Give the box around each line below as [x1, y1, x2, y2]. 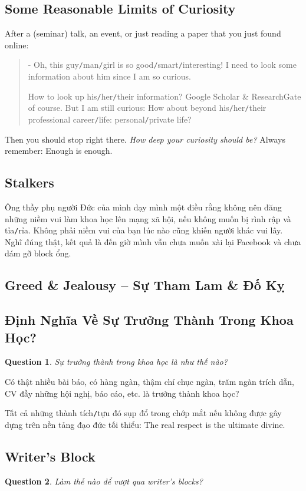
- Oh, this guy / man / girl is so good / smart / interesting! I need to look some [28, 58, 297, 71]
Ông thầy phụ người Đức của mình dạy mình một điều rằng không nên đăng [5, 201, 282, 213]
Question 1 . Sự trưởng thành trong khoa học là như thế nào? [5, 355, 228, 368]
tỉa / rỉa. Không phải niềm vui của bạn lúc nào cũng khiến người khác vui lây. [5, 224, 283, 236]
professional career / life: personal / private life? [28, 113, 192, 125]
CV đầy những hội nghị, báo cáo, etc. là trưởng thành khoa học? [5, 387, 239, 399]
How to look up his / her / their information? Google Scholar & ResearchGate [28, 90, 301, 102]
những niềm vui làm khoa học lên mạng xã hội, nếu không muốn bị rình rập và [5, 212, 291, 225]
